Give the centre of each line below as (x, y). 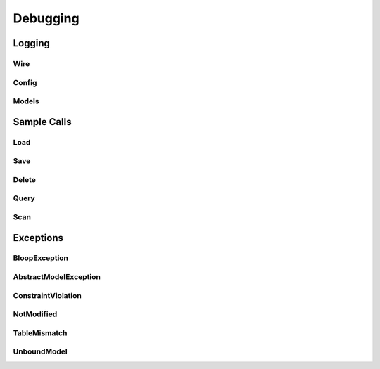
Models (26, 101)
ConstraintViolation (47, 295)
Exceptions (38, 238)
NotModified (35, 314)
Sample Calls (42, 122)
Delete (25, 179)
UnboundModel (40, 351)
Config (25, 82)
